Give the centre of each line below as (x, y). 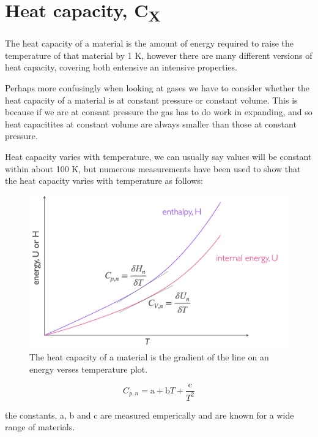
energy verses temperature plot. (89, 369)
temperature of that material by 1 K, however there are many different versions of (159, 55)
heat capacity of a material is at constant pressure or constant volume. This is (151, 100)
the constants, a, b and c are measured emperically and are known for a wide (150, 415)
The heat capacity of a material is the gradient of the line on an (149, 356)
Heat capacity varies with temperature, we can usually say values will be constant (158, 156)
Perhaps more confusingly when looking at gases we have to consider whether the (157, 87)
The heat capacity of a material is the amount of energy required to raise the (150, 43)
